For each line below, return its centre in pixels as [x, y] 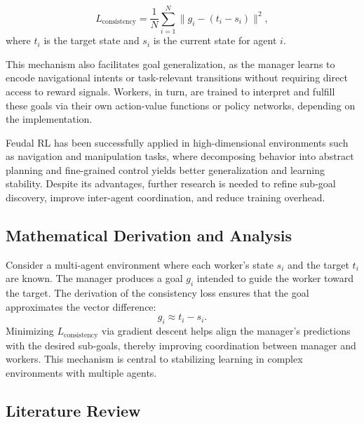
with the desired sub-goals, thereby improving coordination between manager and [181, 345]
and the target [318, 264]
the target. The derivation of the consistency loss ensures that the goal [157, 293]
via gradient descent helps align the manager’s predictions [226, 331]
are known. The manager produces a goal [94, 278]
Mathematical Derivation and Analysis [149, 235]
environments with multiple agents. [81, 372]
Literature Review [73, 410]
